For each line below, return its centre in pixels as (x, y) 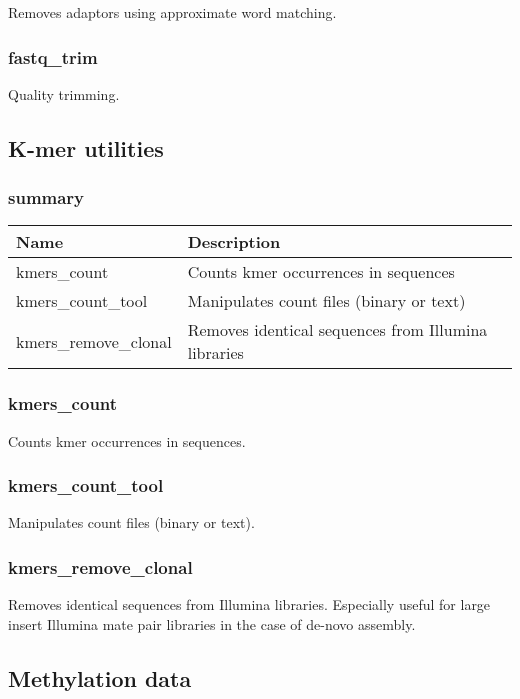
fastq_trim (53, 56)
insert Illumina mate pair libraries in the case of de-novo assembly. (212, 623)
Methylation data (100, 677)
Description (234, 242)
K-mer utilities (86, 147)
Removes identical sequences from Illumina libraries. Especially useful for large (249, 604)
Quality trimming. (64, 93)
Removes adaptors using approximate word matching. (172, 12)
